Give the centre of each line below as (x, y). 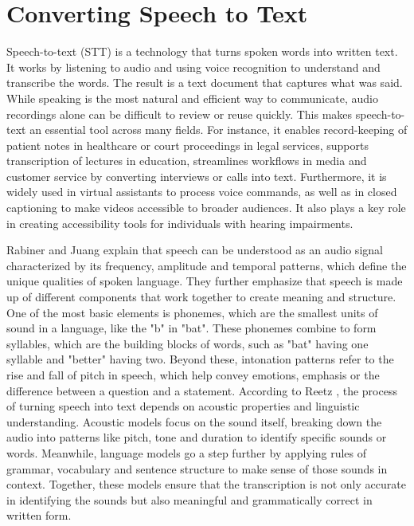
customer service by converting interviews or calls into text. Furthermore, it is (197, 176)
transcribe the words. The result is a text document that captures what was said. (205, 82)
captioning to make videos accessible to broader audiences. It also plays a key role (206, 208)
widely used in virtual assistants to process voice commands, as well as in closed (202, 192)
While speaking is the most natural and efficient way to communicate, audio (192, 98)
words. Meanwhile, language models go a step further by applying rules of (186, 452)
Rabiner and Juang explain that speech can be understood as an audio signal (195, 250)
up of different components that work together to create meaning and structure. (201, 297)
